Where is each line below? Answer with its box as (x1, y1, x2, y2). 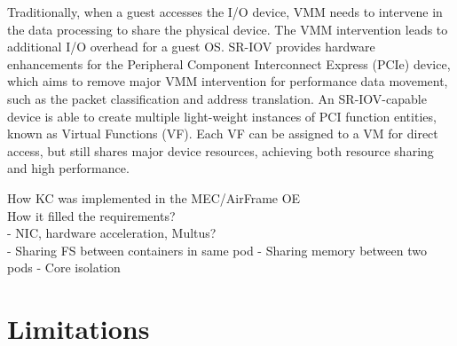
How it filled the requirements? (7, 206, 176, 224)
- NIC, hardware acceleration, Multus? (7, 224, 217, 242)
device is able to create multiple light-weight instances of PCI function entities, (7, 106, 437, 125)
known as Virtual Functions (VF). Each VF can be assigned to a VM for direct (7, 124, 438, 143)
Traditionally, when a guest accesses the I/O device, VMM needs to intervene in (7, 3, 443, 20)
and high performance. (7, 159, 130, 177)
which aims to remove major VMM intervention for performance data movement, (7, 72, 448, 90)
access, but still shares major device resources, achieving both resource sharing (7, 141, 434, 160)
